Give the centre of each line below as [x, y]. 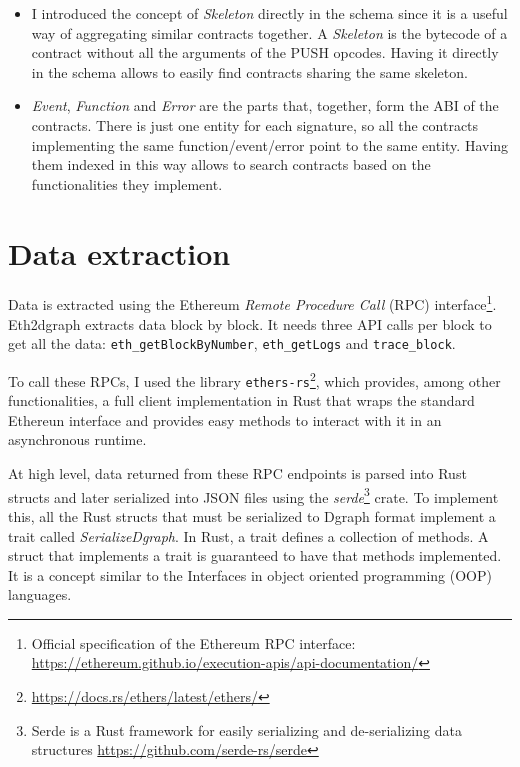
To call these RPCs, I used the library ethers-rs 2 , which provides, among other [254, 379]
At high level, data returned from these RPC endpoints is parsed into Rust [237, 473]
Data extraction [119, 252]
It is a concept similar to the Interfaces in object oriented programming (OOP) [250, 574]
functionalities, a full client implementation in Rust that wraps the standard [241, 400]
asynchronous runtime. [77, 439]
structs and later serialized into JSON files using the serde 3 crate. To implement [253, 495]
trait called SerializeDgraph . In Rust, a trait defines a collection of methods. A [248, 535]
